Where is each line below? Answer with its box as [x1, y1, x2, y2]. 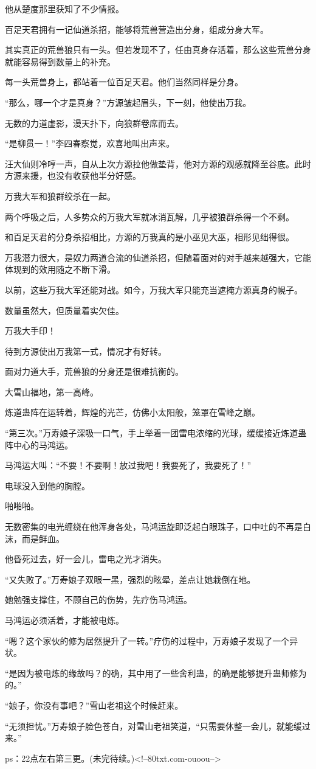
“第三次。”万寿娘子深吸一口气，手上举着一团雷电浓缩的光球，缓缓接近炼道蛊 [5, 426, 307, 439]
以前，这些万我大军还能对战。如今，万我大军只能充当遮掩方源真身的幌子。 [5, 283, 303, 296]
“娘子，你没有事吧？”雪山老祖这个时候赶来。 [5, 698, 184, 711]
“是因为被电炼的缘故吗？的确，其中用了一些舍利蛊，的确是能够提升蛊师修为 [5, 666, 307, 679]
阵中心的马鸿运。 [5, 438, 73, 451]
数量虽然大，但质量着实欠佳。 [5, 304, 124, 316]
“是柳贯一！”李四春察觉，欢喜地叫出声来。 [5, 137, 175, 150]
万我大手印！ [5, 324, 56, 337]
